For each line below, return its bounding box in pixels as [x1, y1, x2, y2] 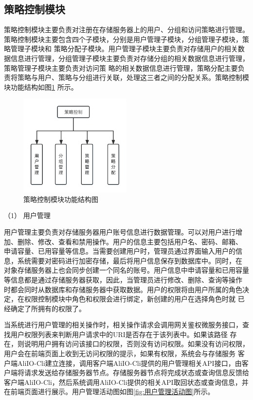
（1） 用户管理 [4, 210, 51, 220]
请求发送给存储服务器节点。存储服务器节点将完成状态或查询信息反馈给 [24, 367, 249, 378]
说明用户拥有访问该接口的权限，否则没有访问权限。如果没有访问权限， [24, 339, 249, 349]
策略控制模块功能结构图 [23, 194, 98, 204]
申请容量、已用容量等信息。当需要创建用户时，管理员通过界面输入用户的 [4, 246, 235, 256]
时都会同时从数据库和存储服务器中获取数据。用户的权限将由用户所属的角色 [4, 284, 242, 294]
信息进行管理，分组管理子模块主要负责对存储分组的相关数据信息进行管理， [10, 53, 249, 63]
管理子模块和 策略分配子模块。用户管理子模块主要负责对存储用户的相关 [10, 43, 238, 54]
